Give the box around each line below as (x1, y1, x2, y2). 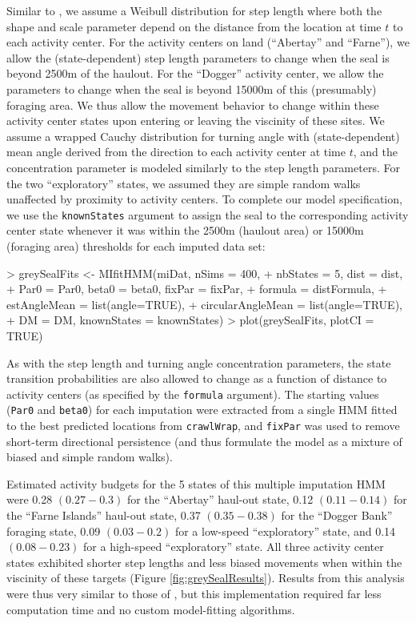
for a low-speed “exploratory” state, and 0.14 (174, 522, 396, 539)
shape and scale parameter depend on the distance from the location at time (6, 18, 382, 34)
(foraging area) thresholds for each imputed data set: (6, 237, 266, 254)
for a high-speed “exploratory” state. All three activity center (83, 538, 384, 555)
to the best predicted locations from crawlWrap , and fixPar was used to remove (6, 417, 400, 434)
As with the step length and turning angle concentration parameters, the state (6, 354, 391, 371)
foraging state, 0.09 (6, 522, 101, 539)
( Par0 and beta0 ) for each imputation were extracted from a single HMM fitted (6, 401, 398, 418)
